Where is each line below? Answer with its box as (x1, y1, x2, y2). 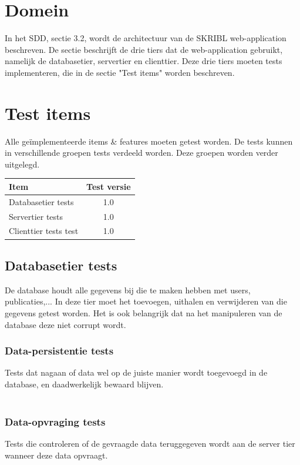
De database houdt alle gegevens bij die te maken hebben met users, (5, 283, 251, 296)
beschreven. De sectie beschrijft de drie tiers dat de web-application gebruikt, (5, 43, 283, 55)
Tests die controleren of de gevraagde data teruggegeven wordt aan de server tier (5, 437, 295, 450)
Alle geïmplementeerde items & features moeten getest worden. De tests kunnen (5, 135, 293, 147)
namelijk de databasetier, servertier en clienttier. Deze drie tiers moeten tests (5, 55, 282, 67)
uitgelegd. (5, 158, 40, 170)
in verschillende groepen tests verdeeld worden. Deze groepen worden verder (5, 146, 278, 159)
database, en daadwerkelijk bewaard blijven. (5, 377, 164, 390)
